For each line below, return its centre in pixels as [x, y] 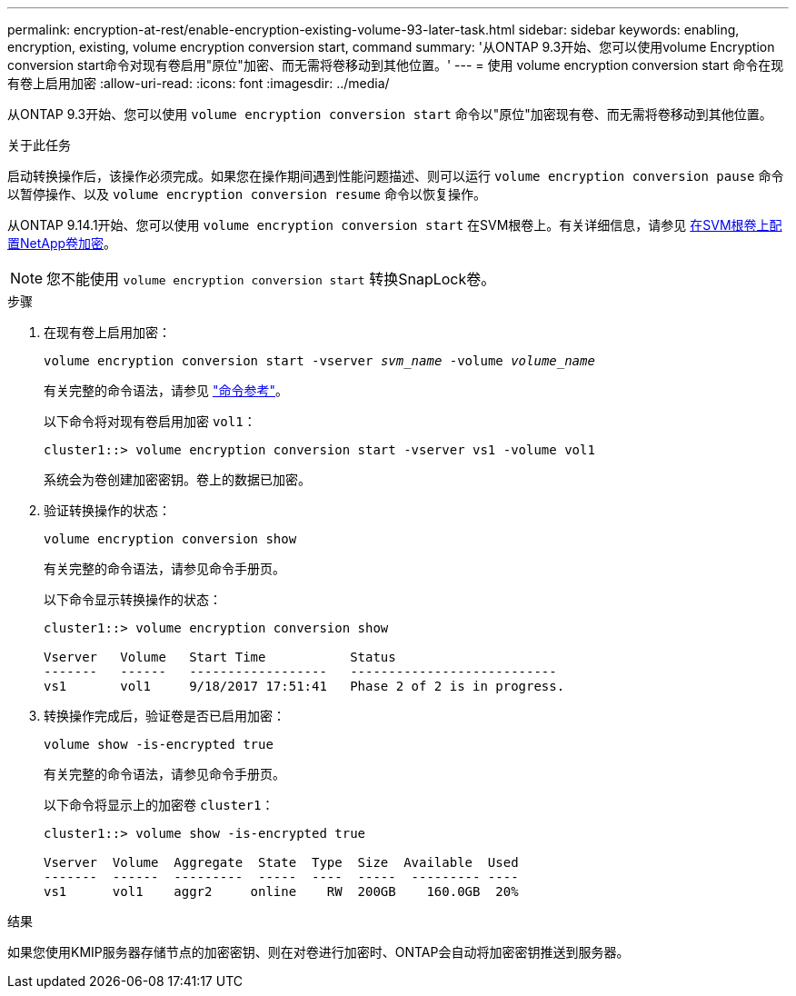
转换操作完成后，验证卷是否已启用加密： [164, 716]
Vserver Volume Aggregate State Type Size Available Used [281, 862]
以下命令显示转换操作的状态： [133, 599]
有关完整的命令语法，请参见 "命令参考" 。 [166, 390]
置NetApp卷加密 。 [62, 243]
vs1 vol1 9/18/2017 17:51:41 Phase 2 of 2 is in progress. [304, 686]
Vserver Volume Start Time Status [220, 657]
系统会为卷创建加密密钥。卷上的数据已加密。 [177, 479]
